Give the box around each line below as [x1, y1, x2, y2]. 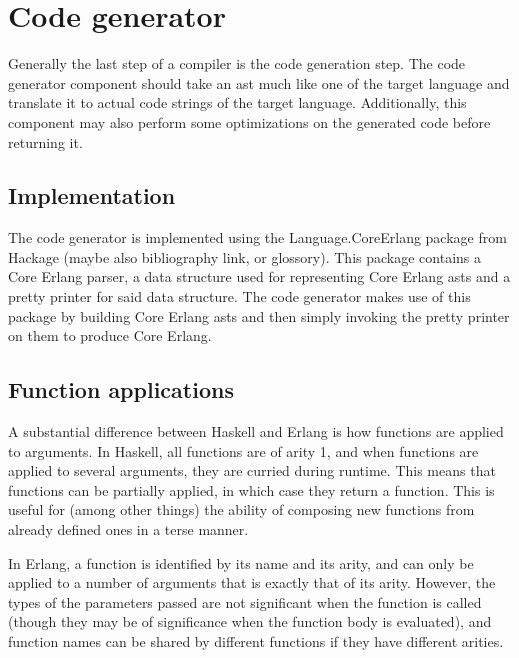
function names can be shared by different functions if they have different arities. [8, 631, 504, 651]
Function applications [8, 374, 234, 405]
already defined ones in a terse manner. [8, 519, 249, 540]
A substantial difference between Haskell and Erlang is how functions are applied [8, 421, 504, 442]
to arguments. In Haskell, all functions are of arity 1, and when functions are [8, 440, 479, 461]
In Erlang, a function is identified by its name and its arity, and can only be [8, 552, 474, 573]
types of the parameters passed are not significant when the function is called [8, 591, 482, 612]
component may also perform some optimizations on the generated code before [8, 111, 491, 132]
